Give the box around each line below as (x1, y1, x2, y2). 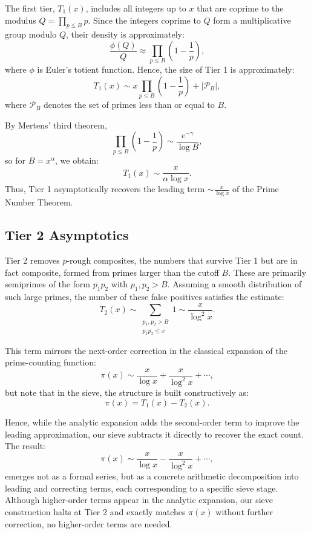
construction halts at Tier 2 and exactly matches (5, 505, 186, 518)
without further (215, 505, 273, 518)
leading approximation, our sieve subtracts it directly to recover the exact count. (5, 427, 304, 440)
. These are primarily (228, 265, 307, 278)
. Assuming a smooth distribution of (167, 278, 302, 290)
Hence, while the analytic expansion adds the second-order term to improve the (5, 415, 300, 428)
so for (5, 153, 25, 166)
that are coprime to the (197, 2, 284, 14)
